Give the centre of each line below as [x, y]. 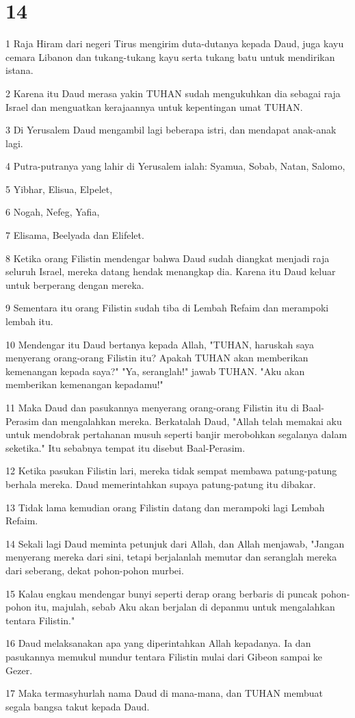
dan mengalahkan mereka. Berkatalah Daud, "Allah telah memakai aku [192, 421]
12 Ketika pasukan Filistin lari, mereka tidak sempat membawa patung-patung [171, 471]
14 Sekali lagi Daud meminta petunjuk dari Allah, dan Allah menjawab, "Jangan [175, 543]
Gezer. [19, 670]
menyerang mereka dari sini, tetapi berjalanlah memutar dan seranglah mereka [171, 557]
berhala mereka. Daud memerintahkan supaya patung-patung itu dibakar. [161, 484]
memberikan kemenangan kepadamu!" [84, 384]
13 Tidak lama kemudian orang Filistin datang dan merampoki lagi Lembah [165, 507]
